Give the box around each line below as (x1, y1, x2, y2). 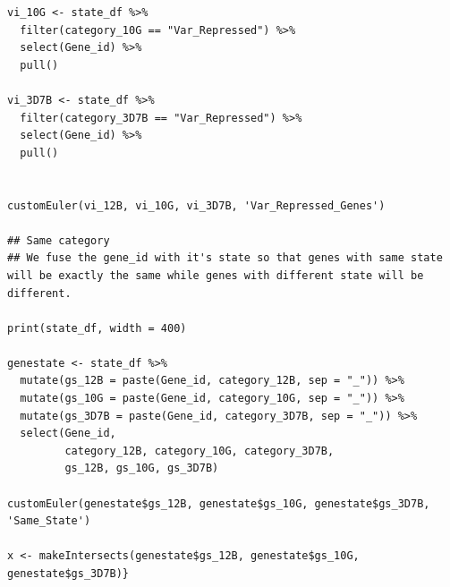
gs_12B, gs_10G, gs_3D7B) (64, 462, 219, 475)
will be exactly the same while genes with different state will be (7, 268, 424, 282)
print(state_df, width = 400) (7, 321, 187, 335)
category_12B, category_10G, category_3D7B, (64, 444, 335, 457)
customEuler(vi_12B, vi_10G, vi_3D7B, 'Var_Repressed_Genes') (7, 199, 386, 212)
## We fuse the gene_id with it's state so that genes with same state (7, 251, 443, 265)
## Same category (7, 234, 110, 247)
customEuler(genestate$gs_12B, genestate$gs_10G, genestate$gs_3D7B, (7, 497, 430, 510)
